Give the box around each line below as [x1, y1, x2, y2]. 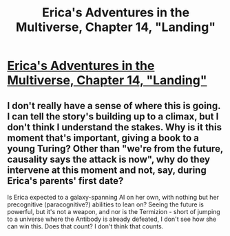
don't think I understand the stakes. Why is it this [7, 121, 222, 133]
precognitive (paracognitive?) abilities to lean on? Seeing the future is [7, 200, 205, 209]
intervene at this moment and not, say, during [7, 164, 207, 176]
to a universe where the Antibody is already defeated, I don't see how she [7, 215, 217, 223]
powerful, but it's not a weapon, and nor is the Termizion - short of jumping [7, 208, 220, 215]
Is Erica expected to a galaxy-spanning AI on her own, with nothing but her [7, 193, 219, 201]
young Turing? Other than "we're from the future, [7, 143, 224, 154]
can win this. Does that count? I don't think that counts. [7, 222, 164, 231]
